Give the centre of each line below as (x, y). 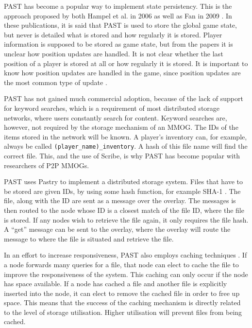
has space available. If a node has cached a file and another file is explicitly (116, 284)
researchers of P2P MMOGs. (47, 165)
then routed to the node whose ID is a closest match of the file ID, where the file (124, 210)
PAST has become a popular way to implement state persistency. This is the (118, 6)
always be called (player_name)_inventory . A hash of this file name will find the (126, 146)
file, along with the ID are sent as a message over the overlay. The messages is (120, 200)
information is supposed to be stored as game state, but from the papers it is (118, 44)
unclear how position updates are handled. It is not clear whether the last (114, 53)
